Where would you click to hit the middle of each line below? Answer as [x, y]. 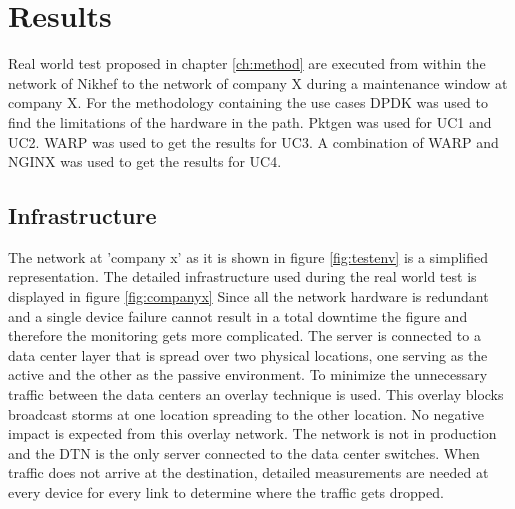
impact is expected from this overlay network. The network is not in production [252, 433]
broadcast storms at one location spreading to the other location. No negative [246, 413]
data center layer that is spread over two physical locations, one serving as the [248, 354]
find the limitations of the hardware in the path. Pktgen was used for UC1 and [250, 121]
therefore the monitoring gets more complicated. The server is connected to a [244, 335]
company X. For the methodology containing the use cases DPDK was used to [248, 102]
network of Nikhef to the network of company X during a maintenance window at [258, 82]
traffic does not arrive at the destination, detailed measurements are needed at [248, 472]
